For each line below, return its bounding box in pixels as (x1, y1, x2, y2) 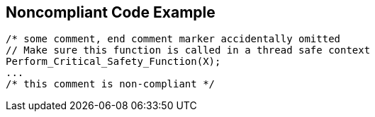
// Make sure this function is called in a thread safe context (6, 44, 371, 56)
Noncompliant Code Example (6, 4, 216, 21)
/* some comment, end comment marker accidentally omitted (6, 33, 341, 45)
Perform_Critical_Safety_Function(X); (6, 56, 221, 68)
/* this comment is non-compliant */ (6, 78, 216, 90)
